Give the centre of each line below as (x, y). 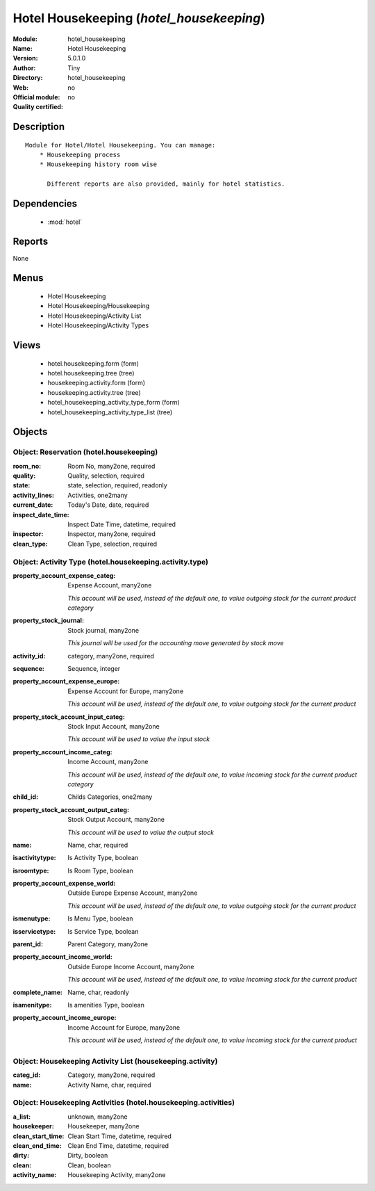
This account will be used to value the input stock (139, 739)
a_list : (22, 1117)
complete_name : (37, 992)
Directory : (28, 78)
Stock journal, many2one (103, 630)
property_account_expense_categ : (64, 575)
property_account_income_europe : (65, 1018)
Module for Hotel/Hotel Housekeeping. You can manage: (120, 145)
